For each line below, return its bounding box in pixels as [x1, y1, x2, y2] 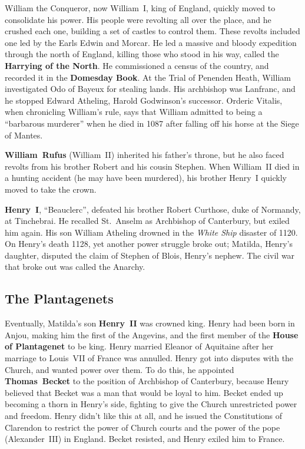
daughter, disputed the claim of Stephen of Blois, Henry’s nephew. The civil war [5, 249, 295, 261]
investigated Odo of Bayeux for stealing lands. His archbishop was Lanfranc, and [5, 82, 296, 95]
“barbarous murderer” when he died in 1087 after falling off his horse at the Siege [5, 117, 299, 129]
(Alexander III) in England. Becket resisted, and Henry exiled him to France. [5, 433, 285, 445]
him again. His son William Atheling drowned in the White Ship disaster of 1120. [5, 226, 298, 238]
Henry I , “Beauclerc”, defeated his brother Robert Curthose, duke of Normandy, [5, 203, 301, 215]
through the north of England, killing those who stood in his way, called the [5, 48, 279, 60]
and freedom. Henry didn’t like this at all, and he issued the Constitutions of [5, 410, 283, 422]
